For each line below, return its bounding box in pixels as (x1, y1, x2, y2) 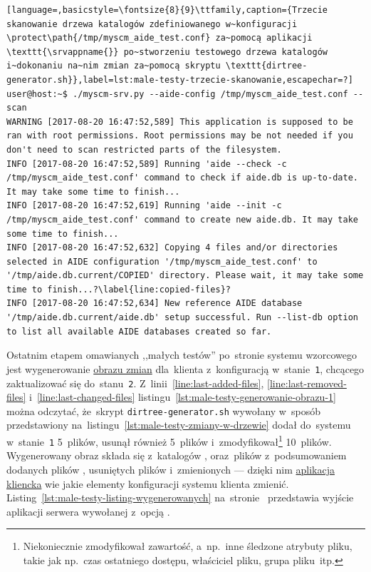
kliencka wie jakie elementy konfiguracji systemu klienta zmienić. (6, 476, 289, 491)
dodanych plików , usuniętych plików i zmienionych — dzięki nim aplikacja (6, 461, 335, 476)
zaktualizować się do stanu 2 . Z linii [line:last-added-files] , (6, 375, 264, 390)
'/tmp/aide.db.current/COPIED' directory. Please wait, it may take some (6, 270, 364, 281)
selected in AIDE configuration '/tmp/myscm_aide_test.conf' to (6, 256, 318, 267)
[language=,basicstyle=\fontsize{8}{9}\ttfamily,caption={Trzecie (6, 5, 328, 15)
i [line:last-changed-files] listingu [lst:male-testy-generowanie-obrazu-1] (28, 389, 336, 404)
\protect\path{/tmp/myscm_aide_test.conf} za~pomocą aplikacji (6, 33, 313, 44)
